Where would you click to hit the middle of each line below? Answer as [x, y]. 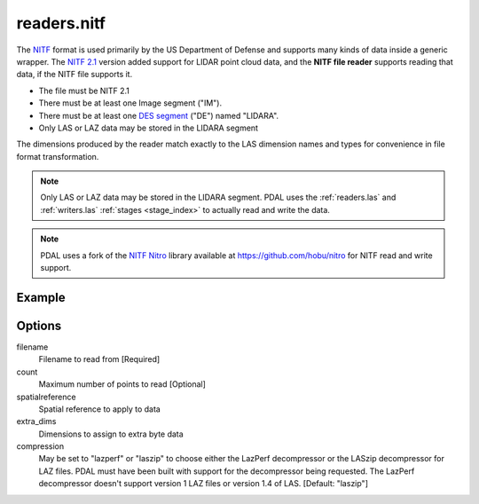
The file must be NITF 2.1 [84, 91]
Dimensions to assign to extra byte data [111, 434]
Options [39, 325]
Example [41, 297]
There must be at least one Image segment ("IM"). [130, 103]
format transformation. [58, 156]
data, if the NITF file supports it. [75, 75]
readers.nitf [61, 23]
